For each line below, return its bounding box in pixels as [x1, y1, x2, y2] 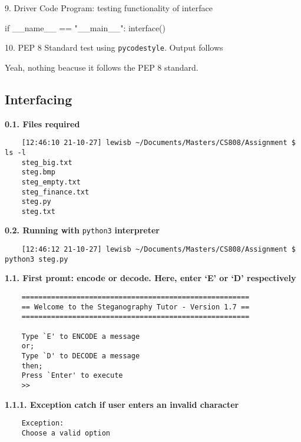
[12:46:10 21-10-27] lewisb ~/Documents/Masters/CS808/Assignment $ [21, 138, 296, 147]
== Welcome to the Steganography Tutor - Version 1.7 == [21, 302, 250, 311]
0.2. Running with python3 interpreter [5, 224, 160, 236]
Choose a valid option [21, 428, 110, 437]
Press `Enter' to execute [21, 371, 123, 380]
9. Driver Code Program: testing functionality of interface [5, 2, 213, 14]
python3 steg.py [5, 255, 68, 263]
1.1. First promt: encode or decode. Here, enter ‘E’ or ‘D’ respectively [5, 272, 296, 284]
